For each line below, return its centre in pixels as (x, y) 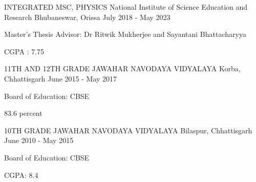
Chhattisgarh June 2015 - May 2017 (61, 78)
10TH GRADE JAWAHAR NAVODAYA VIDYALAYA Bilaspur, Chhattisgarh (128, 130)
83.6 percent (23, 113)
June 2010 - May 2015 (39, 140)
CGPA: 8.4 (21, 175)
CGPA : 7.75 (24, 51)
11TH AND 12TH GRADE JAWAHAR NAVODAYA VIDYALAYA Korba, (122, 68)
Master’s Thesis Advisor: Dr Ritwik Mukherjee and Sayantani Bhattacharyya (125, 34)
